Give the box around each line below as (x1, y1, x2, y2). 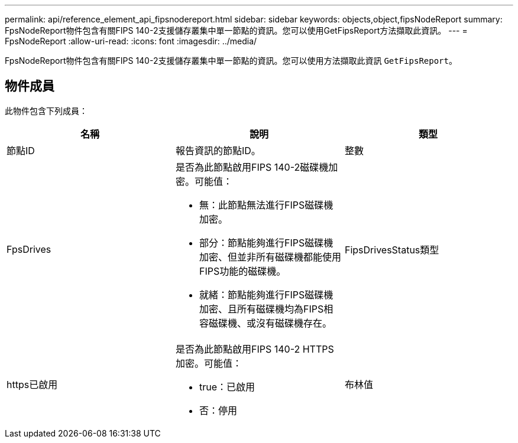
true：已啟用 (199, 380, 255, 393)
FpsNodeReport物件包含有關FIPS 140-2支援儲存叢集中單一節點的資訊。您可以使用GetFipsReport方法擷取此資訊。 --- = (5, 25, 468, 35)
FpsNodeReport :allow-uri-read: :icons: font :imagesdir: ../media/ (5, 36, 257, 46)
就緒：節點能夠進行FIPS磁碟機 (199, 288, 334, 301)
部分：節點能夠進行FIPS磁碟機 (199, 236, 334, 249)
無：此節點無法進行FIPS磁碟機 (199, 198, 334, 211)
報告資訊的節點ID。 (175, 144, 261, 157)
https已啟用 (7, 378, 58, 390)
